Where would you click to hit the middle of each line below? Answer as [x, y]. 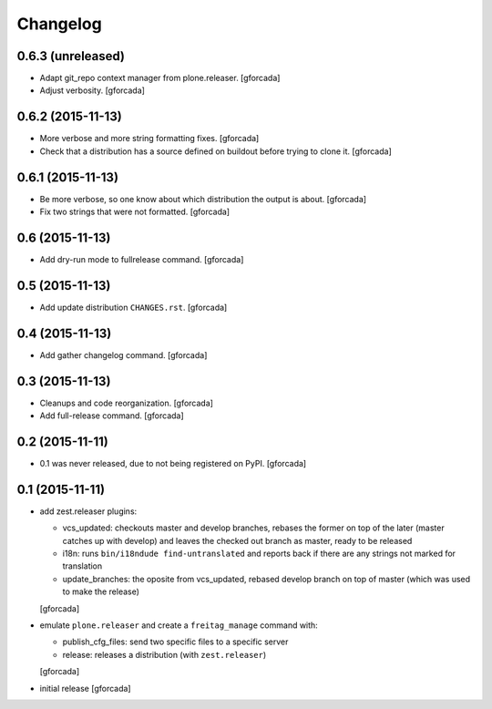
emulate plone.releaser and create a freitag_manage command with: [179, 625]
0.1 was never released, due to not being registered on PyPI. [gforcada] [173, 463]
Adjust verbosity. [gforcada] [92, 90]
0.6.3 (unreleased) [71, 56]
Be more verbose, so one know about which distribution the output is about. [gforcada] [203, 199]
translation [82, 566]
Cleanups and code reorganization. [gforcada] [127, 403]
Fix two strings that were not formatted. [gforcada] [135, 212]
